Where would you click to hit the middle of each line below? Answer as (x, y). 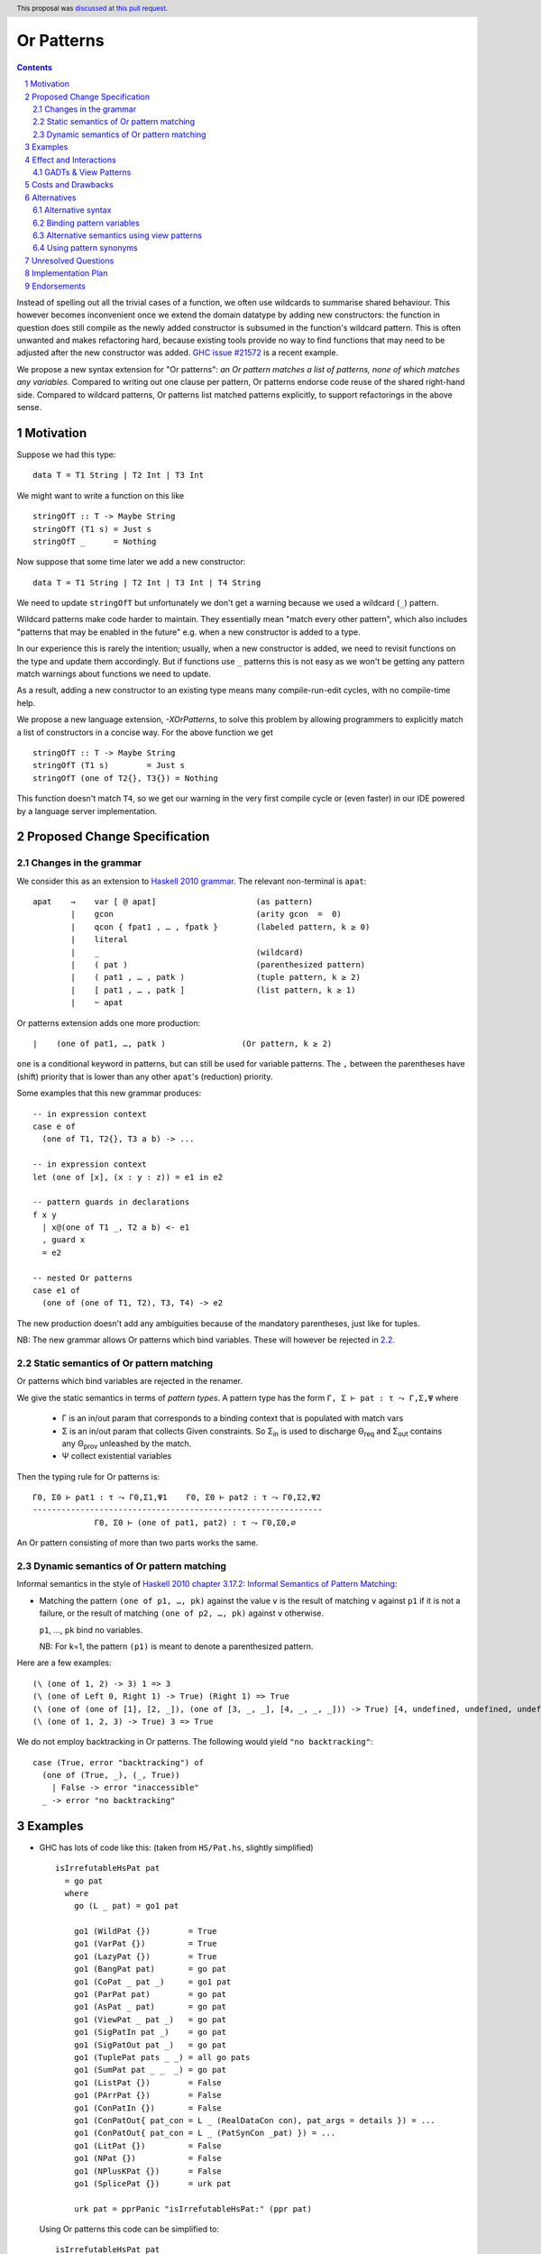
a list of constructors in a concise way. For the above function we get (145, 732)
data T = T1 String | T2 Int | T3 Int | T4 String (147, 582)
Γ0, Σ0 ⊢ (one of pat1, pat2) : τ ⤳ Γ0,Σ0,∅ (195, 1522)
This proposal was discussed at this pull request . (92, 8)
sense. (29, 408)
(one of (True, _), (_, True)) (111, 1775)
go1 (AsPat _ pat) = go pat (150, 2007)
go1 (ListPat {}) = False (148, 2082)
